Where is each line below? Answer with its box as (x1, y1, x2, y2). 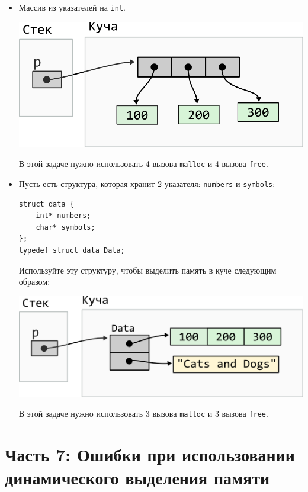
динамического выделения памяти (5, 465, 270, 490)
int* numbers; (36, 211, 91, 220)
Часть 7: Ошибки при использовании (5, 442, 295, 466)
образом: (18, 275, 50, 288)
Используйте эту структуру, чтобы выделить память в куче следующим (18, 263, 277, 276)
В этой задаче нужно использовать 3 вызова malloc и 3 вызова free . (18, 407, 268, 420)
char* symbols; (36, 223, 95, 231)
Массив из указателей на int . (18, 1, 126, 13)
